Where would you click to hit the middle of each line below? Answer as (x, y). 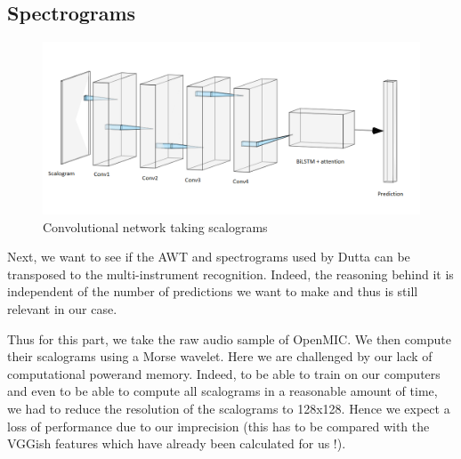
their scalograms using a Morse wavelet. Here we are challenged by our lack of (220, 356)
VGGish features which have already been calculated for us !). (177, 443)
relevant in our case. (62, 308)
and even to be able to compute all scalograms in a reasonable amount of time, (222, 391)
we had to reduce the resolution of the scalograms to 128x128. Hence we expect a (229, 408)
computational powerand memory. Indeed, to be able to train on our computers (224, 373)
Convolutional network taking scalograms (155, 226)
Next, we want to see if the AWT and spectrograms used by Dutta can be (209, 257)
